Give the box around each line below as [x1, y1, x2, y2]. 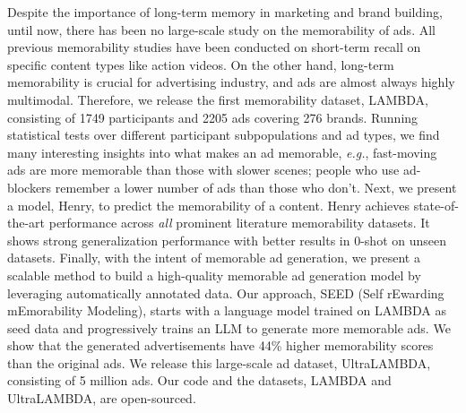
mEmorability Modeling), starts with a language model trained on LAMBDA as [7, 301, 446, 320]
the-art [7, 213, 46, 232]
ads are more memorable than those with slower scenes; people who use [7, 160, 400, 179]
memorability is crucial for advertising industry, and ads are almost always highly [7, 73, 455, 91]
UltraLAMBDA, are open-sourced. [7, 389, 196, 408]
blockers [7, 177, 52, 196]
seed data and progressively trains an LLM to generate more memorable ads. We [7, 318, 451, 337]
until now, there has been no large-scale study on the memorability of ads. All [7, 20, 436, 39]
